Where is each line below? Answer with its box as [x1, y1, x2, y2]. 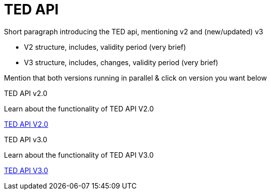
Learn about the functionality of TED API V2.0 [4, 104, 154, 113]
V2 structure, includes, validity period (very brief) [24, 42, 186, 51]
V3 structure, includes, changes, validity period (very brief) [24, 58, 219, 67]
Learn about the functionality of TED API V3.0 [4, 150, 154, 159]
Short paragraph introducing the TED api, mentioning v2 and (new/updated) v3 [4, 27, 264, 36]
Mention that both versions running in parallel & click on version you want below [4, 73, 267, 82]
